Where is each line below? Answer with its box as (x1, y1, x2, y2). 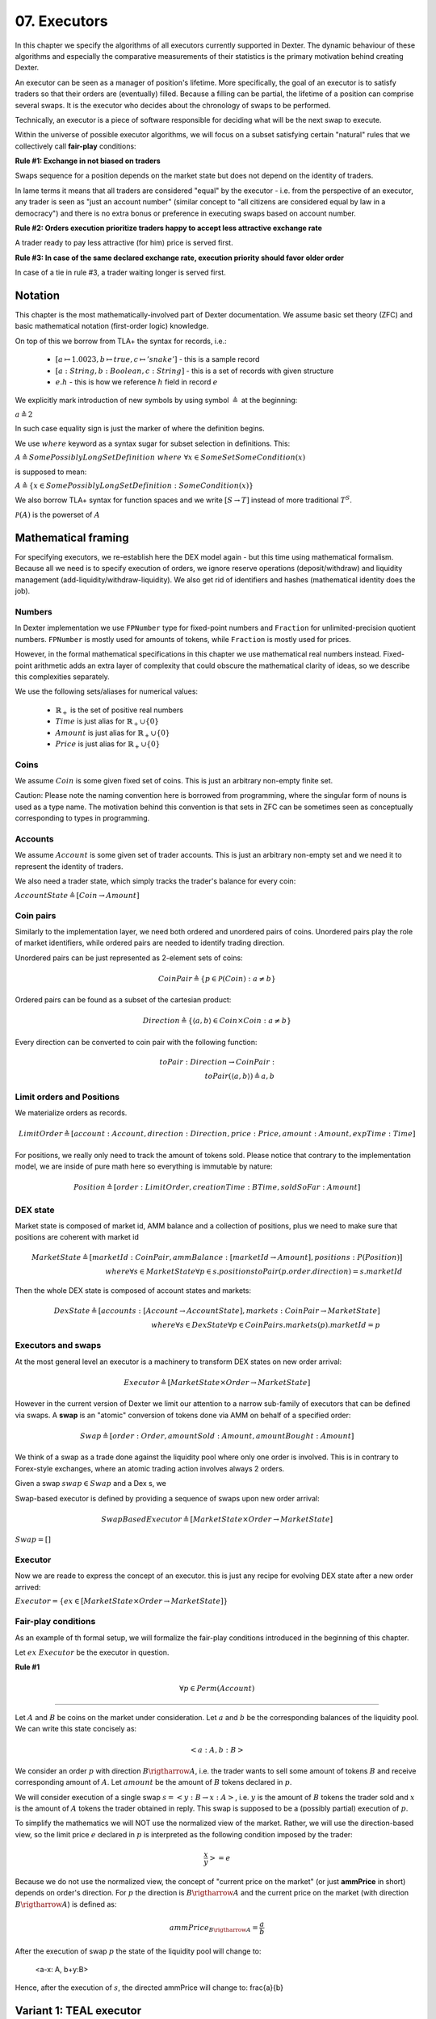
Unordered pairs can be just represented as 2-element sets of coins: (15, 953, 243, 963)
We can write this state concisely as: (15, 1724, 137, 1734)
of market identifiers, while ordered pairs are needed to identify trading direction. (15, 938, 285, 948)
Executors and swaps (15, 1340, 102, 1351)
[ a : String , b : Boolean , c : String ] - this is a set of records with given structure (55, 366, 334, 376)
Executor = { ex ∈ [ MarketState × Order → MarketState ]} (15, 1597, 228, 1606)
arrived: (15, 1582, 41, 1592)
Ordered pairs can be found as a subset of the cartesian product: (15, 995, 232, 1005)
